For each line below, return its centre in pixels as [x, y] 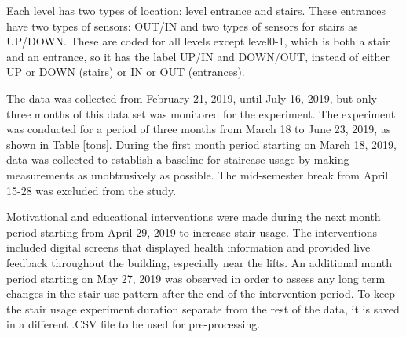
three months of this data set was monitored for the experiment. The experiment [201, 113]
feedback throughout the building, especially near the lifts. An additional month [199, 262]
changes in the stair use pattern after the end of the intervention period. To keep [201, 294]
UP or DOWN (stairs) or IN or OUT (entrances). [126, 72]
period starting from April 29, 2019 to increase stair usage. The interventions [192, 232]
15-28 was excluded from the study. [91, 190]
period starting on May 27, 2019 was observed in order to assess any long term [196, 278]
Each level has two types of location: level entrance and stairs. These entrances [196, 10]
